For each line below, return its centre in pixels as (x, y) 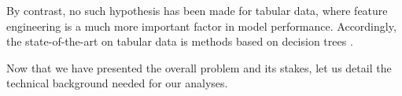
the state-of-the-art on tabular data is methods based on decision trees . (180, 41)
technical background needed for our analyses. (117, 83)
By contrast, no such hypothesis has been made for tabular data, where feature (197, 10)
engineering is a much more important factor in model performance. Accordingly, (201, 26)
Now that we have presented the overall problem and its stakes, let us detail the (199, 67)
